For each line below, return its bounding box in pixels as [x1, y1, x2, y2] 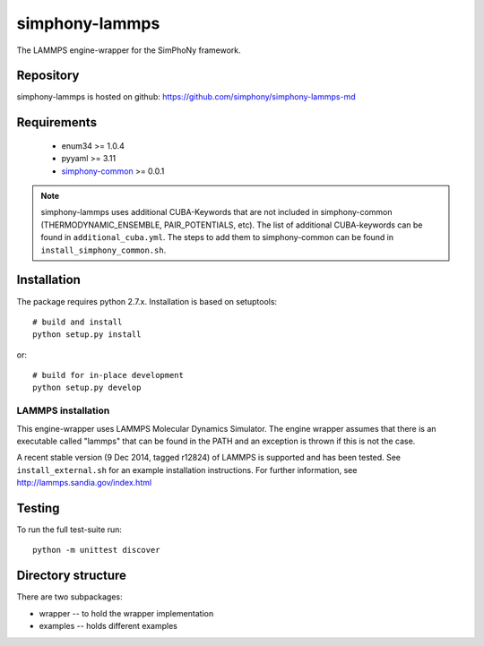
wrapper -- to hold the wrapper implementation [39, 607, 214, 618]
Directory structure [16, 568, 127, 583]
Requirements [16, 115, 98, 130]
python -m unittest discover [32, 545, 160, 556]
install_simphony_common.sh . [40, 245, 167, 255]
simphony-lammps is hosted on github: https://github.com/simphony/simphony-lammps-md [16, 91, 356, 102]
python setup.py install [32, 330, 142, 340]
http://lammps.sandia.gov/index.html [16, 478, 152, 488]
